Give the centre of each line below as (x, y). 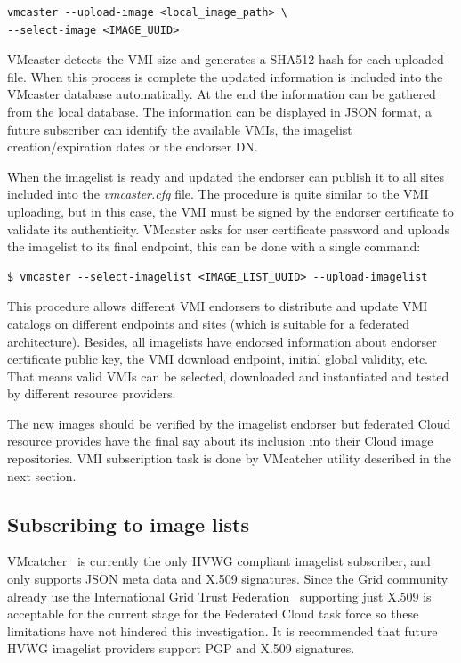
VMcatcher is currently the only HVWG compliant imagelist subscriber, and (219, 561)
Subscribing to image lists (128, 524)
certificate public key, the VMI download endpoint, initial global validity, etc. (218, 359)
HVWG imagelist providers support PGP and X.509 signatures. (181, 648)
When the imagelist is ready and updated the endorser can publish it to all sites (226, 176)
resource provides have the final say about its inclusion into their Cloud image (220, 441)
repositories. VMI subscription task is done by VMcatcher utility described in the (229, 458)
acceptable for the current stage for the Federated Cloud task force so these (213, 614)
